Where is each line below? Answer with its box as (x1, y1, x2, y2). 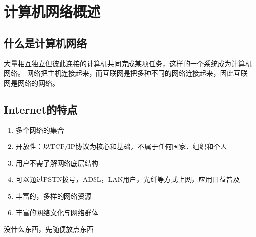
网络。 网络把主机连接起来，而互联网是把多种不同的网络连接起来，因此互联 (4, 68, 248, 78)
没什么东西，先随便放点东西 (4, 224, 94, 234)
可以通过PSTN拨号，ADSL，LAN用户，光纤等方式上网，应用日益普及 (15, 174, 240, 184)
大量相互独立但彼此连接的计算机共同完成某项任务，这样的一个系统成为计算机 (4, 58, 252, 68)
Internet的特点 (4, 101, 78, 117)
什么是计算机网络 (4, 35, 87, 50)
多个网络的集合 (15, 124, 64, 135)
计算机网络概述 (4, 1, 101, 22)
